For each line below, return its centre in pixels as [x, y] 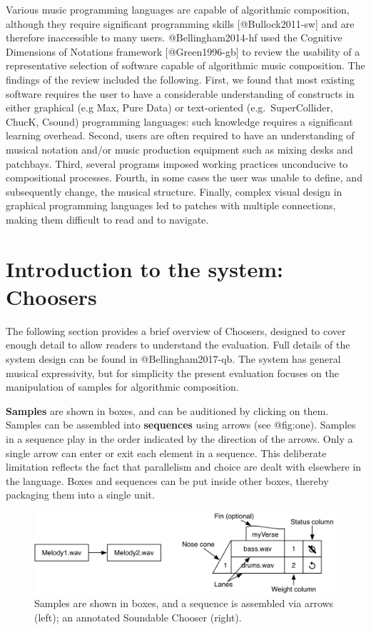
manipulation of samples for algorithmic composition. [122, 387]
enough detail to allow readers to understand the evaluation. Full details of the [178, 345]
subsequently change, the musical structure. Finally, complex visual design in [174, 191]
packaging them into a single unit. [80, 495]
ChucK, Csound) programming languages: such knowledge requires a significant [179, 121]
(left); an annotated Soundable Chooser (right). [138, 617]
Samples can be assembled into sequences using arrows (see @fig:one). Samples [181, 425]
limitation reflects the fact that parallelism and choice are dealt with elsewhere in [184, 467]
